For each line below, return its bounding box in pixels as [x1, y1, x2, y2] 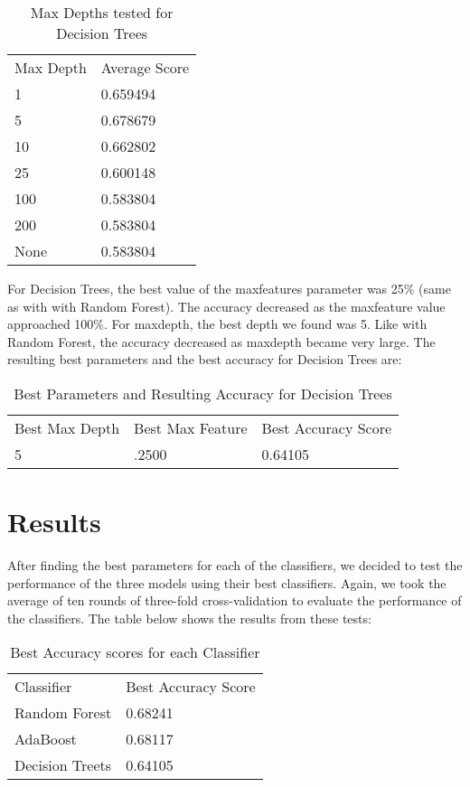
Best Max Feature [134, 417, 248, 438]
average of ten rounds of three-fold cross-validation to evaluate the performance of [7, 591, 462, 610]
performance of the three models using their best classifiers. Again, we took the [7, 573, 446, 592]
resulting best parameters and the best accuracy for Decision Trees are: [7, 350, 402, 369]
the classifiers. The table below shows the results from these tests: [7, 608, 371, 627]
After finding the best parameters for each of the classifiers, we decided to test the [7, 556, 463, 575]
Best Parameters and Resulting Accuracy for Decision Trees [14, 382, 392, 404]
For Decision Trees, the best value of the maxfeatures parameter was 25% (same [7, 279, 451, 297]
